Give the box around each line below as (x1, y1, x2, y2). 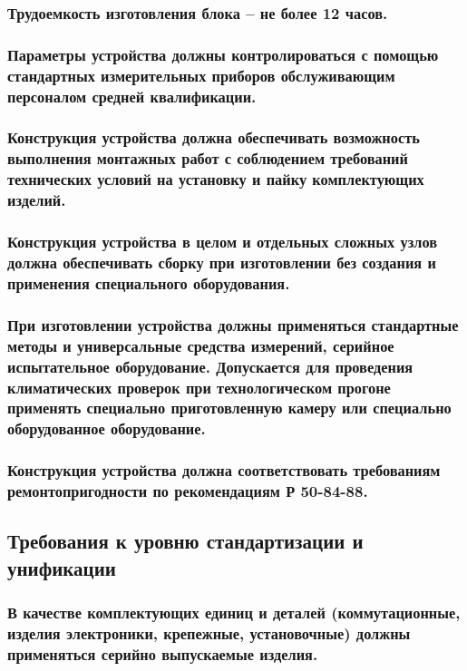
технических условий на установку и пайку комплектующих (7, 168, 424, 190)
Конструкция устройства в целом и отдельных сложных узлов (7, 230, 438, 253)
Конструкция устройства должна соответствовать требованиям (7, 459, 441, 481)
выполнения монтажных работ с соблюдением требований (7, 147, 408, 170)
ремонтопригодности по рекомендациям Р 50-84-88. (7, 480, 368, 502)
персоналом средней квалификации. (7, 84, 257, 107)
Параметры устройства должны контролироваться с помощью (7, 43, 439, 65)
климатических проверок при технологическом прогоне (7, 375, 391, 398)
